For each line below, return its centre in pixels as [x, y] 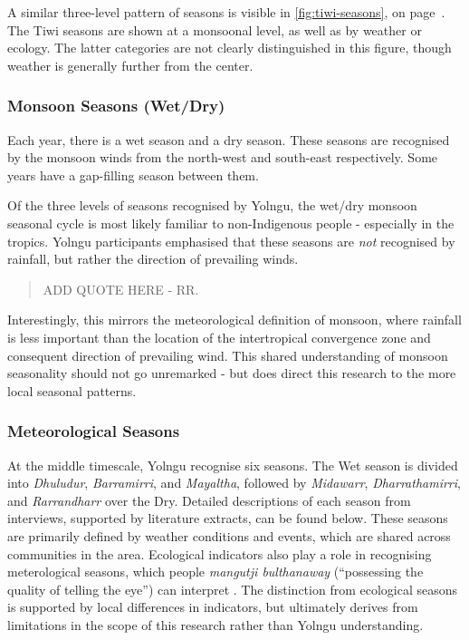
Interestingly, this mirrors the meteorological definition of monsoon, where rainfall [234, 320]
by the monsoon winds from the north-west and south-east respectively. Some [223, 157]
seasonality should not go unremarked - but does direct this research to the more [232, 373]
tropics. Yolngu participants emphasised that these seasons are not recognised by [231, 241]
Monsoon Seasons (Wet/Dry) [116, 106]
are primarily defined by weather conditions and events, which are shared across [229, 535]
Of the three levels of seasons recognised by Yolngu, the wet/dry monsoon [212, 205]
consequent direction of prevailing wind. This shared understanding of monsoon [228, 355]
